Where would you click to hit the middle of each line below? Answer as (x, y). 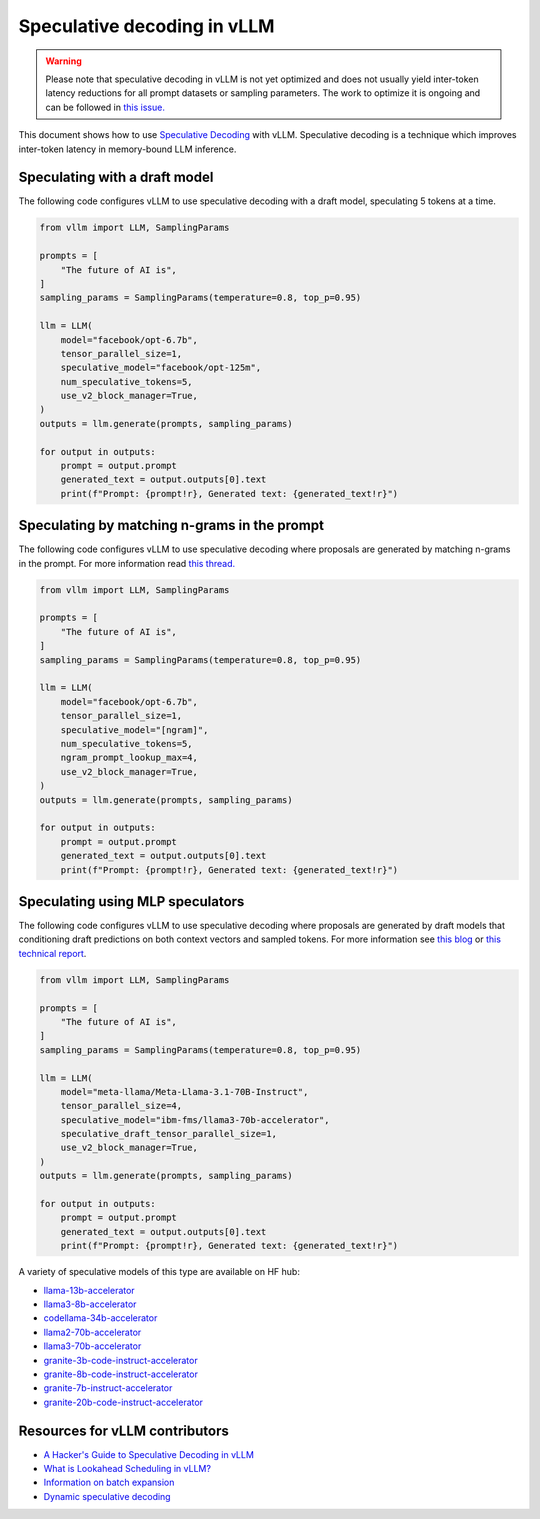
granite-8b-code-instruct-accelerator (121, 1374)
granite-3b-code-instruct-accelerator (121, 1360)
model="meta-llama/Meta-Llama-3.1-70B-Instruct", (184, 1091)
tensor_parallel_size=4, (121, 1106)
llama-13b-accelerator (89, 1290)
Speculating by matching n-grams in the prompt (171, 525)
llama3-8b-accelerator (90, 1304)
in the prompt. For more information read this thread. (127, 563)
